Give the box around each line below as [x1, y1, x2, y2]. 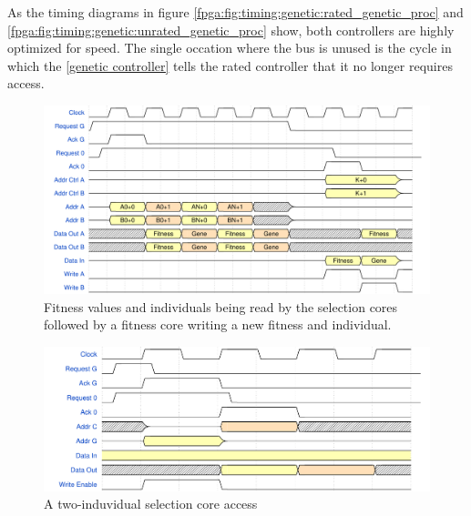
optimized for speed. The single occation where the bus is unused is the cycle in [7, 38, 452, 57]
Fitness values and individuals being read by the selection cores [44, 297, 398, 316]
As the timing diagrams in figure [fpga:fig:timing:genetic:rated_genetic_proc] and [7, 3, 464, 21]
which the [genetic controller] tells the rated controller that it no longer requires [7, 56, 453, 75]
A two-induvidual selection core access [44, 494, 258, 513]
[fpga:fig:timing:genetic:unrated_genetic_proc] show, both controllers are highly [7, 20, 455, 39]
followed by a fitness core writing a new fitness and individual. [44, 315, 392, 334]
